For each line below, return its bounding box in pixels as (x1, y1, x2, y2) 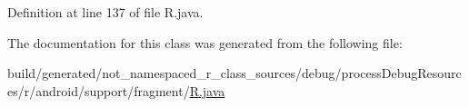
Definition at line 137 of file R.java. (7, 3, 204, 21)
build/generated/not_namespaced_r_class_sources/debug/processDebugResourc (7, 63, 462, 83)
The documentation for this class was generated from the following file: (7, 33, 403, 52)
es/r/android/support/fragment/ (7, 81, 190, 100)
